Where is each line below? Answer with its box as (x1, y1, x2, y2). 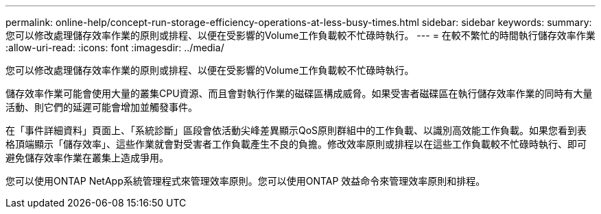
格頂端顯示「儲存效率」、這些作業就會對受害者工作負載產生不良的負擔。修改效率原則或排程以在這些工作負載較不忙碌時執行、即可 (5, 138, 587, 150)
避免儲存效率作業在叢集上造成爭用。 (5, 152, 169, 163)
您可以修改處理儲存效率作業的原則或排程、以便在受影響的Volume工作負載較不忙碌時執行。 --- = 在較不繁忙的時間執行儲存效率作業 (5, 29, 596, 41)
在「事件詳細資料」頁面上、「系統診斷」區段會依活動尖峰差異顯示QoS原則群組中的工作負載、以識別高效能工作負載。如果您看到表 (5, 124, 587, 136)
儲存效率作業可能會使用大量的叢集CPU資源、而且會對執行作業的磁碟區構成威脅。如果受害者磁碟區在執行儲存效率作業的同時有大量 (5, 88, 593, 99)
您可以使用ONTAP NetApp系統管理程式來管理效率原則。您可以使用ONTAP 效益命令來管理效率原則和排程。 (5, 175, 486, 187)
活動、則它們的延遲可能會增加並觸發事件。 (5, 101, 198, 113)
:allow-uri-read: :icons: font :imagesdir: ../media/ (5, 42, 224, 53)
